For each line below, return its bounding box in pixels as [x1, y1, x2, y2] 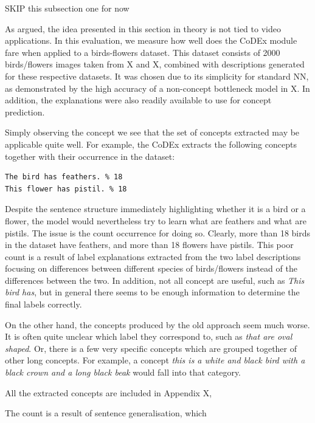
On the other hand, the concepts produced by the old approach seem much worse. [5, 318, 310, 331]
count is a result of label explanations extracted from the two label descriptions [5, 250, 301, 263]
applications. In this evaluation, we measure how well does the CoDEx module [5, 34, 297, 47]
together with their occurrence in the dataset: [5, 150, 175, 162]
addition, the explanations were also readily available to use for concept [5, 94, 272, 106]
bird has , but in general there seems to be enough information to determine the [5, 286, 300, 298]
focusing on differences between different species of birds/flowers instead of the [5, 262, 297, 275]
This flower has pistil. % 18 [5, 184, 127, 193]
